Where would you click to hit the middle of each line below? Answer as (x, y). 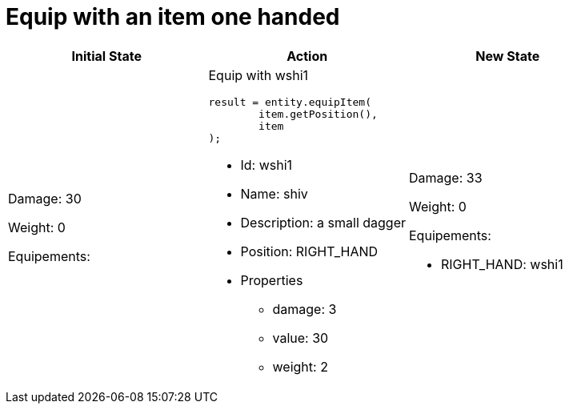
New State (508, 56)
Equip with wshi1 (258, 75)
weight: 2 (300, 366)
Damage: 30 (45, 198)
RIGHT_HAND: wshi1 (502, 264)
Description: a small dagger (323, 222)
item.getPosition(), (318, 114)
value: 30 (301, 338)
